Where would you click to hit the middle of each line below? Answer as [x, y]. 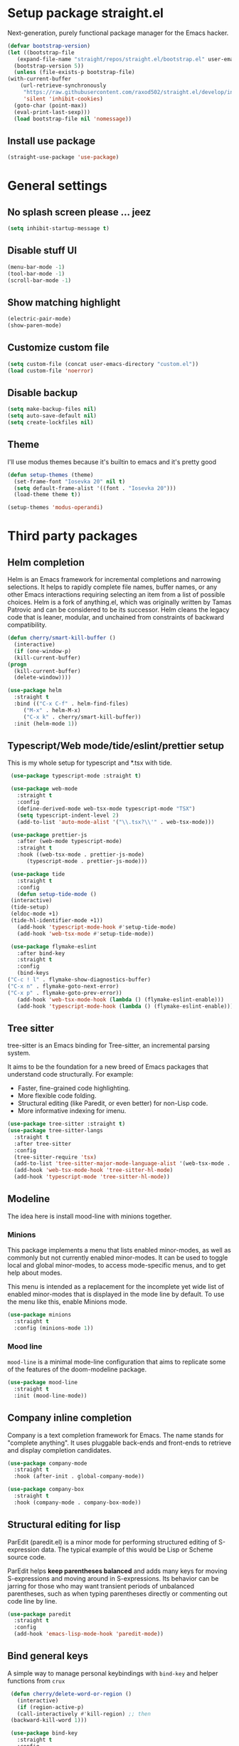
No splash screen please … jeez [79, 212]
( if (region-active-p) [50, 1707]
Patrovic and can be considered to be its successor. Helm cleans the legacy [118, 610]
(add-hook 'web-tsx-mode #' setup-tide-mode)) [85, 934]
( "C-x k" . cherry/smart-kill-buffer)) [82, 717]
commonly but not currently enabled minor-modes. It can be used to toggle [118, 1258]
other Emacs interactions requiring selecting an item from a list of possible [116, 595]
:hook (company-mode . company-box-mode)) [78, 1502]
